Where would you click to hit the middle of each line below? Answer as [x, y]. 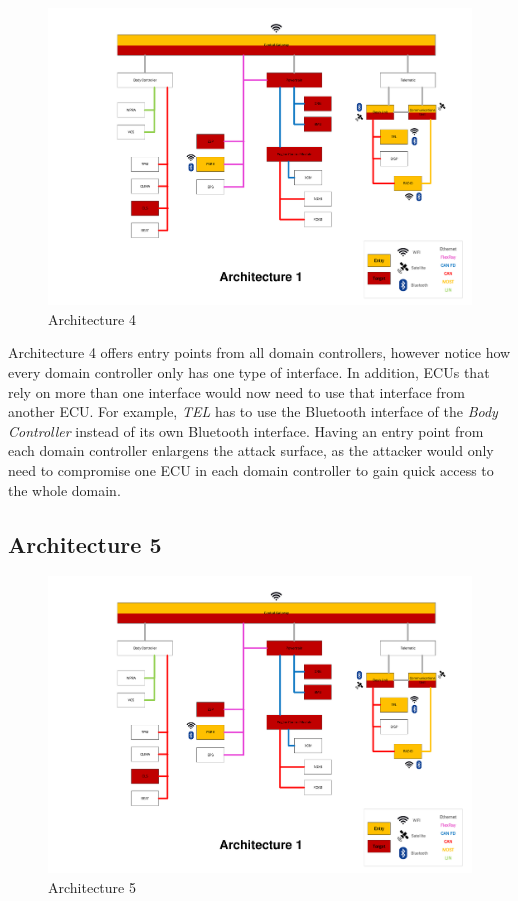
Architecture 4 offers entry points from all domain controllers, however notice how [259, 352]
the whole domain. [64, 489]
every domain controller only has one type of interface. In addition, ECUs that [249, 371]
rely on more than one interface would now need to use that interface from [236, 391]
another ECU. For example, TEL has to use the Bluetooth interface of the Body [253, 411]
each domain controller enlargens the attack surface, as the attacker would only [251, 450]
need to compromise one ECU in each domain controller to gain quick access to [251, 469]
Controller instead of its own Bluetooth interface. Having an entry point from [246, 430]
